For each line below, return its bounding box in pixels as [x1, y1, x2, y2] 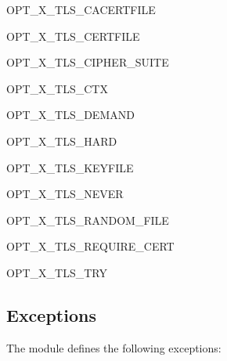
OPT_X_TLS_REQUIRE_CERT [6, 238, 175, 255]
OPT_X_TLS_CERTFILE [6, 27, 140, 44]
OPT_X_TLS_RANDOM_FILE [6, 211, 169, 228]
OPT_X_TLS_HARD [6, 132, 117, 149]
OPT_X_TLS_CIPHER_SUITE [6, 54, 169, 70]
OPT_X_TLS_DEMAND [6, 106, 135, 123]
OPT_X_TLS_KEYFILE [6, 159, 134, 175]
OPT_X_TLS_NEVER [6, 186, 124, 202]
